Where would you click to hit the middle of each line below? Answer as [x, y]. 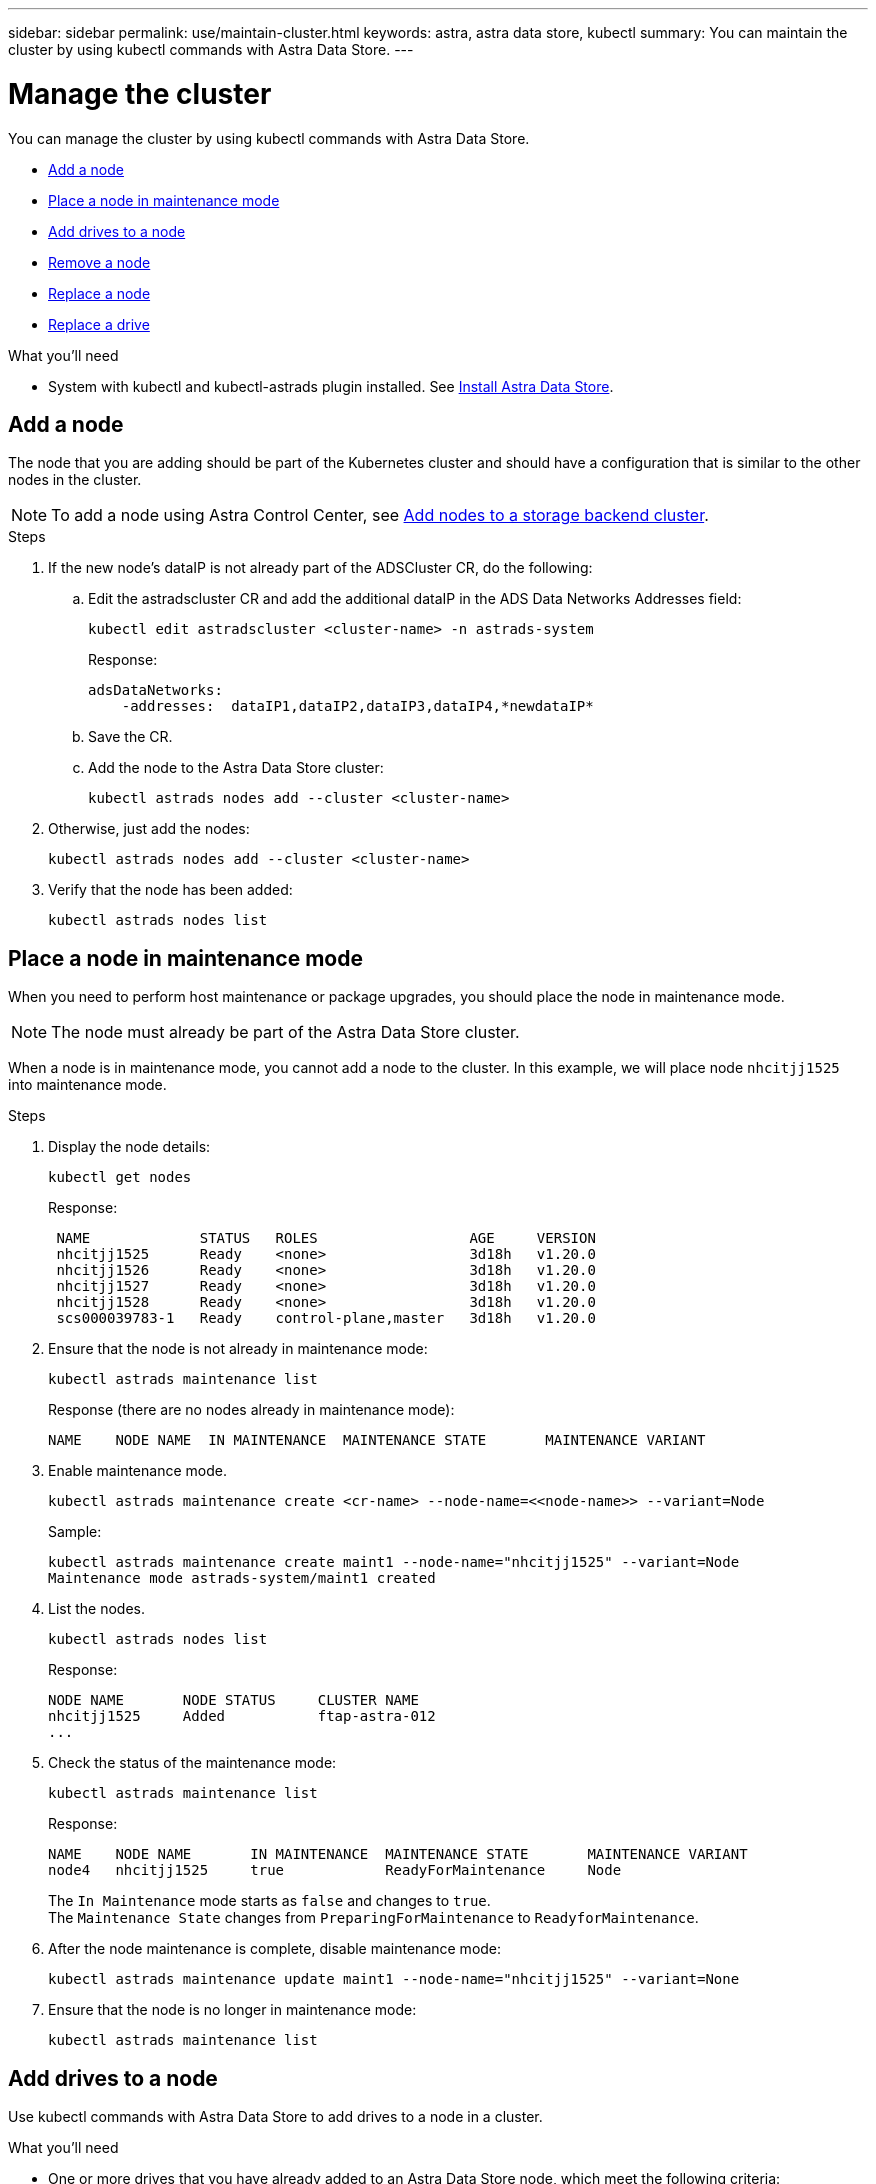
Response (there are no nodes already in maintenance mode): [251, 1410]
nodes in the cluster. [75, 480]
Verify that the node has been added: [170, 890]
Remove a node [99, 262]
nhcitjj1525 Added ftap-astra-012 [242, 1716]
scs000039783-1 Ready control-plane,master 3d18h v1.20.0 [326, 1318]
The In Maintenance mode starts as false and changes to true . [269, 1901]
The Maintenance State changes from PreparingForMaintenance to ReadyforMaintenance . [373, 1918]
